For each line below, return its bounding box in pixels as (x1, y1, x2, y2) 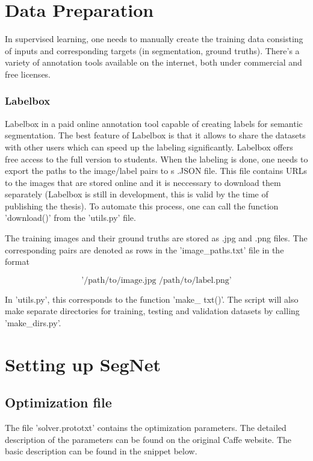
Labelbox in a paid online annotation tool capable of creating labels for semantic (5, 117, 303, 129)
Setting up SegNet (5, 351, 161, 376)
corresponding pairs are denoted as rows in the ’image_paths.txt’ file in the (5, 243, 284, 256)
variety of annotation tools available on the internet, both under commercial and (5, 56, 302, 69)
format (5, 255, 29, 268)
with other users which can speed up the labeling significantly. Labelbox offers (5, 140, 293, 153)
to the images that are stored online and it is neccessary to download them (5, 176, 281, 188)
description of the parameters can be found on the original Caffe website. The (5, 433, 291, 445)
